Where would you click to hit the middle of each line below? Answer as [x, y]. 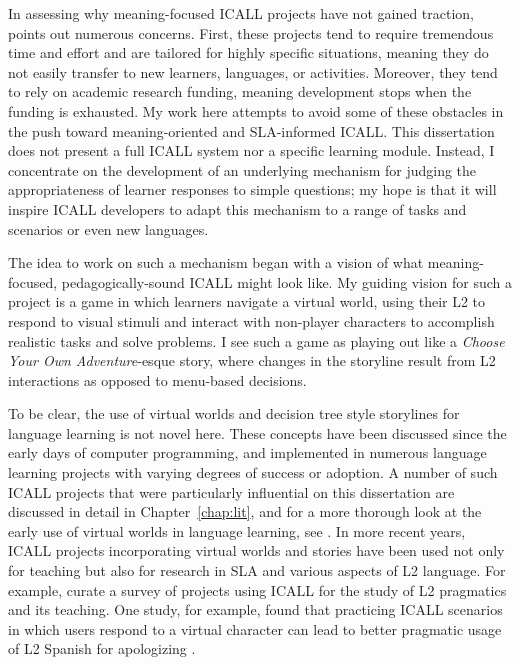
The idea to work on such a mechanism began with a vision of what [216, 262]
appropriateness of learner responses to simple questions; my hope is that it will [252, 189]
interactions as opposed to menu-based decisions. [157, 379]
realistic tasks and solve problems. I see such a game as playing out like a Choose [256, 340]
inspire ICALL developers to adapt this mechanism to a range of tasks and [237, 208]
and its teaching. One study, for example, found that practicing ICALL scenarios [255, 609]
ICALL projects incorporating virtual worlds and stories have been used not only [256, 550]
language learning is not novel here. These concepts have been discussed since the [257, 432]
